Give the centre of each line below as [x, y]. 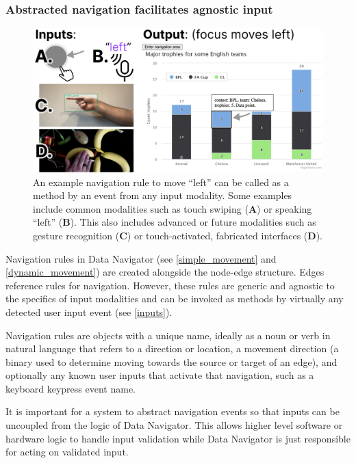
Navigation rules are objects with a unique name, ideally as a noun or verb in [168, 335]
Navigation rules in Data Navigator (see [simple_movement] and [141, 258]
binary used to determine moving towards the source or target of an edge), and [171, 361]
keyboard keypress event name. [71, 388]
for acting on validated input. [67, 452]
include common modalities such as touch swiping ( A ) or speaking [173, 208]
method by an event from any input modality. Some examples [163, 195]
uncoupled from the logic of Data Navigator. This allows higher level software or [174, 425]
